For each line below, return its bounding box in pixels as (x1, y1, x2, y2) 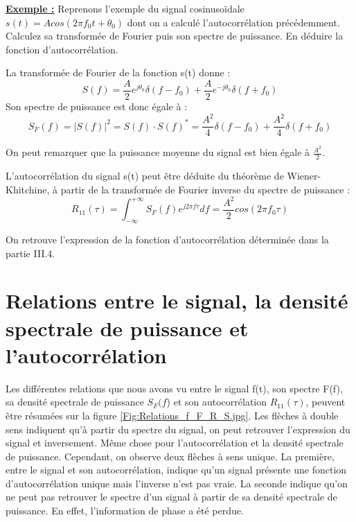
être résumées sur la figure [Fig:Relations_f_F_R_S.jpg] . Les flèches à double (6, 408, 339, 422)
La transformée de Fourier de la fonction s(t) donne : (6, 65, 231, 80)
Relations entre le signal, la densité (6, 286, 348, 315)
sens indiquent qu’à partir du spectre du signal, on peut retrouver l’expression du (6, 421, 350, 436)
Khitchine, (6, 182, 50, 196)
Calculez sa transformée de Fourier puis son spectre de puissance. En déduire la (6, 28, 344, 43)
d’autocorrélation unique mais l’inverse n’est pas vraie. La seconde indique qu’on (6, 476, 348, 490)
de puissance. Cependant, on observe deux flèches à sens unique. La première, (6, 449, 335, 463)
